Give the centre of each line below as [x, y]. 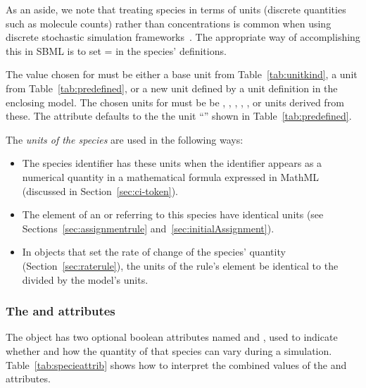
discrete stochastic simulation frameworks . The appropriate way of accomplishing [183, 37]
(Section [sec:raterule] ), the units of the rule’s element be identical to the [180, 265]
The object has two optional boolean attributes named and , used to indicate [172, 337]
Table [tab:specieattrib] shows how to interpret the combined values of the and [176, 364]
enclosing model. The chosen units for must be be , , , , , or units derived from [175, 102]
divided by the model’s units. [85, 279]
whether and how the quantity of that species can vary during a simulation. [169, 350]
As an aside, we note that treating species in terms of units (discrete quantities [176, 9]
